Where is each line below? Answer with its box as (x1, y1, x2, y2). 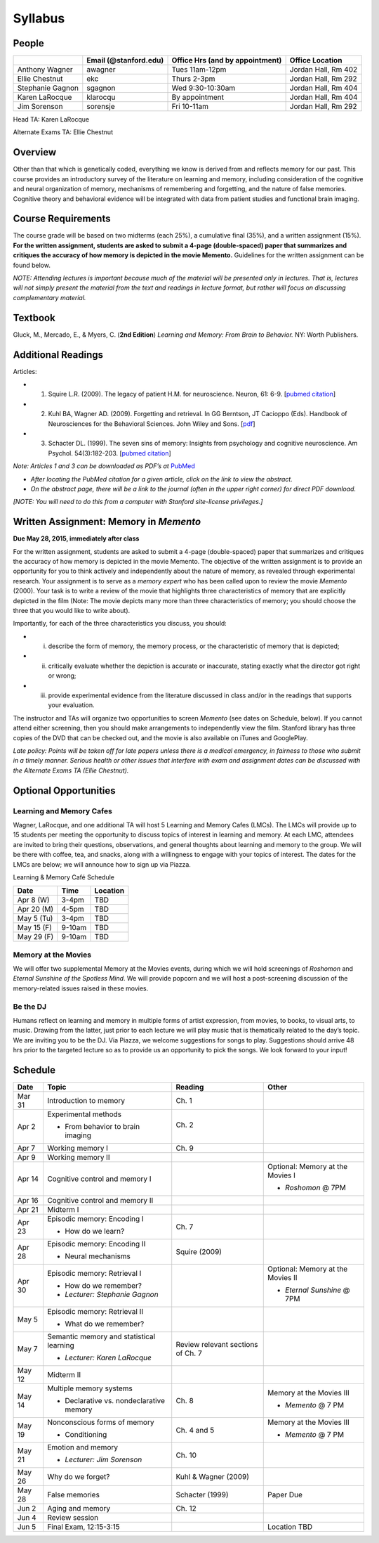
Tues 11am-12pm (171, 65, 227, 75)
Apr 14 (17, 1174, 39, 1184)
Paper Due (267, 1490, 303, 1500)
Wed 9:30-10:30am (171, 83, 236, 93)
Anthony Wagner (17, 65, 73, 75)
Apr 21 (17, 1205, 39, 1215)
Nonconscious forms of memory (46, 1417, 154, 1427)
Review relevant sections (175, 1340, 259, 1350)
